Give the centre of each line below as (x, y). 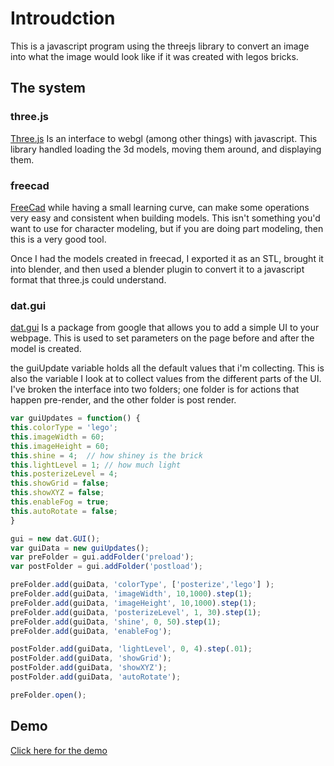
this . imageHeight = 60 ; (60, 446)
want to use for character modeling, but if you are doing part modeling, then (167, 228)
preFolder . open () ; (48, 695)
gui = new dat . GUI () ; (55, 538)
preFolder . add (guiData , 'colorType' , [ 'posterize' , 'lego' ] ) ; (142, 585)
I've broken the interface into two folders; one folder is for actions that (155, 389)
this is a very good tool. (58, 239)
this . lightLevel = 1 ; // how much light (96, 465)
